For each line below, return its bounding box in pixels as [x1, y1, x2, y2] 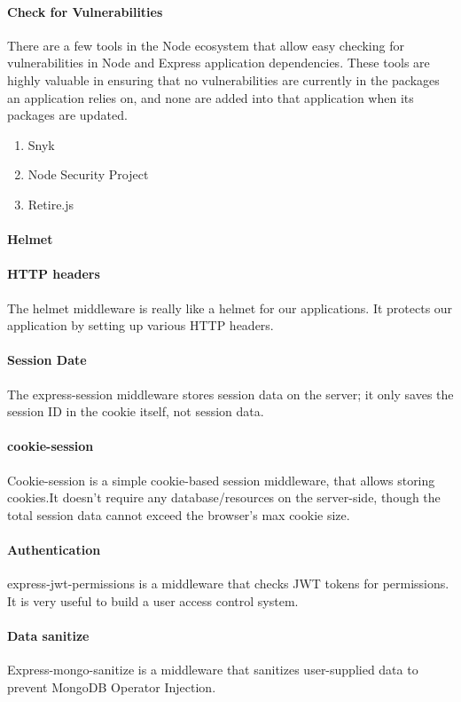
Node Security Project [27, 165, 149, 184]
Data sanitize [7, 626, 90, 644]
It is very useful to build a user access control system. [7, 591, 299, 610]
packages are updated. [7, 106, 128, 124]
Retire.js [27, 194, 74, 213]
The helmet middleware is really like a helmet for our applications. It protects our [7, 298, 453, 317]
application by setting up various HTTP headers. [7, 316, 274, 335]
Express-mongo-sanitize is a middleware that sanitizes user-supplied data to [7, 660, 418, 679]
